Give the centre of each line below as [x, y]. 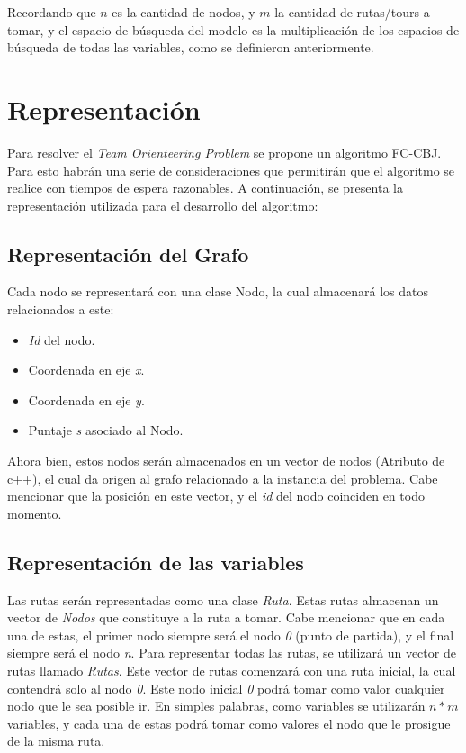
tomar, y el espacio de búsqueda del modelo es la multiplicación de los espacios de [233, 29]
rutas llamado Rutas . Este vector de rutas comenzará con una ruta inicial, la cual [232, 670]
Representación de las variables [156, 562]
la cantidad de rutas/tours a [352, 12]
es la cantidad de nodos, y [184, 12]
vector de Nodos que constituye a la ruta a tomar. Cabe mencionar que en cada [226, 617]
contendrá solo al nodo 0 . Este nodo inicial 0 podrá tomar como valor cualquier [226, 688]
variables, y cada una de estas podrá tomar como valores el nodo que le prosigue [229, 723]
